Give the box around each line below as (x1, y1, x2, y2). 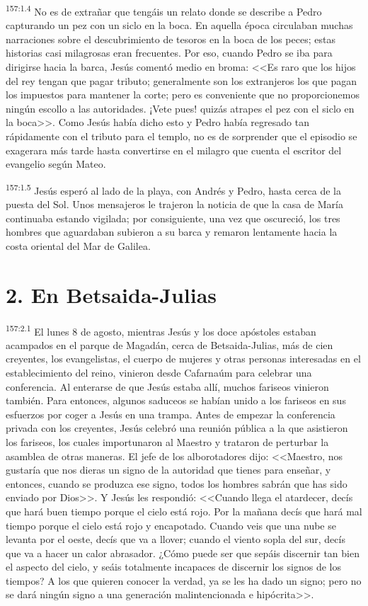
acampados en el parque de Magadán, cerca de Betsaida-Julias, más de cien (6, 337, 333, 352)
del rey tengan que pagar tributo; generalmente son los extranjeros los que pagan (6, 73, 357, 88)
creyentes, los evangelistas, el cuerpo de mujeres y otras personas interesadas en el (6, 351, 361, 366)
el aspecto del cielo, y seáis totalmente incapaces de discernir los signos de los (6, 559, 341, 574)
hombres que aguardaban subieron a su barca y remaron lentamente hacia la (6, 224, 338, 239)
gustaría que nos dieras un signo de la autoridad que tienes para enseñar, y (6, 462, 331, 477)
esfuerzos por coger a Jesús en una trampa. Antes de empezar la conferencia (6, 406, 335, 421)
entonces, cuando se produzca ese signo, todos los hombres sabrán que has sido (6, 476, 347, 491)
